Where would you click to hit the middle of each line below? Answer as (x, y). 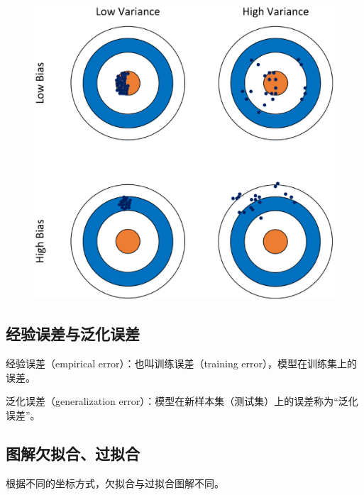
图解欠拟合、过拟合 (73, 454)
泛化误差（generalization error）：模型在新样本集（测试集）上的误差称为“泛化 (182, 401)
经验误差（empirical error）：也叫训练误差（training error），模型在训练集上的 (182, 363)
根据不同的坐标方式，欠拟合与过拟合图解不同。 (115, 483)
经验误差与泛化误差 (73, 334)
